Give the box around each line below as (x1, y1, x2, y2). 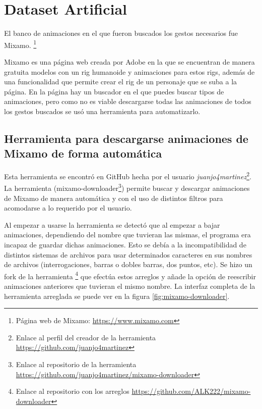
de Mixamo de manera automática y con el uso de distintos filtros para (4, 192, 223, 203)
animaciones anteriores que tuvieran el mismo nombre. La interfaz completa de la (4, 281, 255, 291)
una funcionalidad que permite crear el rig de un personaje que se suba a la (4, 76, 237, 87)
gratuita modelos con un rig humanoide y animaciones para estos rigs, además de (4, 66, 255, 77)
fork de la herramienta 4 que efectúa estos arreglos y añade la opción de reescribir (4, 269, 256, 281)
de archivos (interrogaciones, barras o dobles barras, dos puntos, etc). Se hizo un (4, 259, 252, 270)
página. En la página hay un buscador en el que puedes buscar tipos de (4, 86, 224, 96)
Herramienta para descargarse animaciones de (4, 130, 248, 146)
